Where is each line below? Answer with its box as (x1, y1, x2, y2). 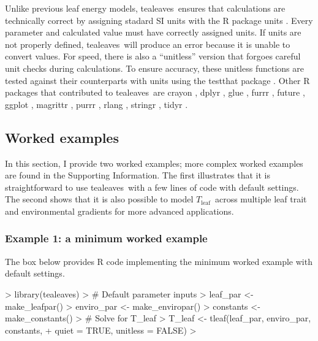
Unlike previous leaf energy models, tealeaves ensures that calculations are (5, 2, 286, 14)
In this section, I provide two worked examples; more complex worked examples (5, 156, 303, 169)
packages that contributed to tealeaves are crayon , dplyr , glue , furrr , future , (5, 86, 305, 99)
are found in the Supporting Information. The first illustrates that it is (5, 169, 271, 182)
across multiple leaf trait (214, 193, 307, 205)
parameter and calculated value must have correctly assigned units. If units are (5, 26, 301, 39)
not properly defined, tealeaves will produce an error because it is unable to (5, 37, 290, 50)
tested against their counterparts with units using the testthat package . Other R (5, 74, 310, 86)
